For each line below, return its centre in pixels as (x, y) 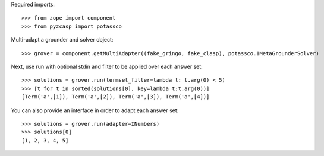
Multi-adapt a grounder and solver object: (62, 40)
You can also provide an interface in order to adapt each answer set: (95, 110)
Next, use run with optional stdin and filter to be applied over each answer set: (107, 66)
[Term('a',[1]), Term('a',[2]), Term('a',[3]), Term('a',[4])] (116, 97)
